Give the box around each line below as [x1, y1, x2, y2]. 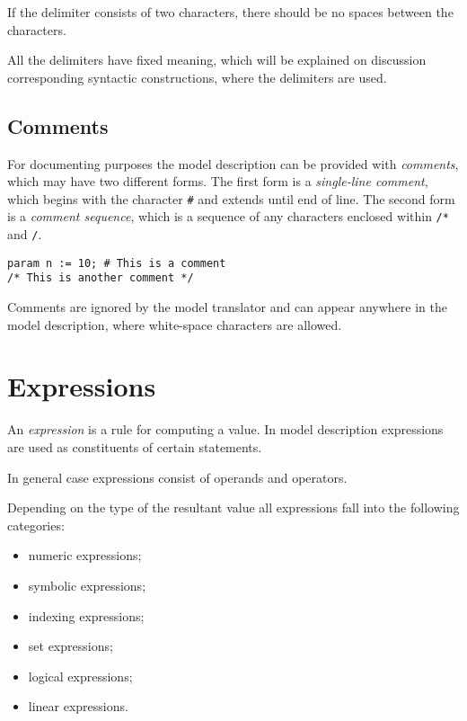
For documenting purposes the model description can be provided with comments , [7, 154, 459, 173]
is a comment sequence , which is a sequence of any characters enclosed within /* [7, 207, 449, 226]
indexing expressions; [28, 606, 145, 625]
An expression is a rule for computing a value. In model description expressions [7, 420, 444, 439]
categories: [7, 515, 65, 534]
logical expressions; [28, 666, 133, 685]
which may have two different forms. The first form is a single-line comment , [7, 172, 428, 191]
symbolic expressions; [28, 575, 146, 594]
